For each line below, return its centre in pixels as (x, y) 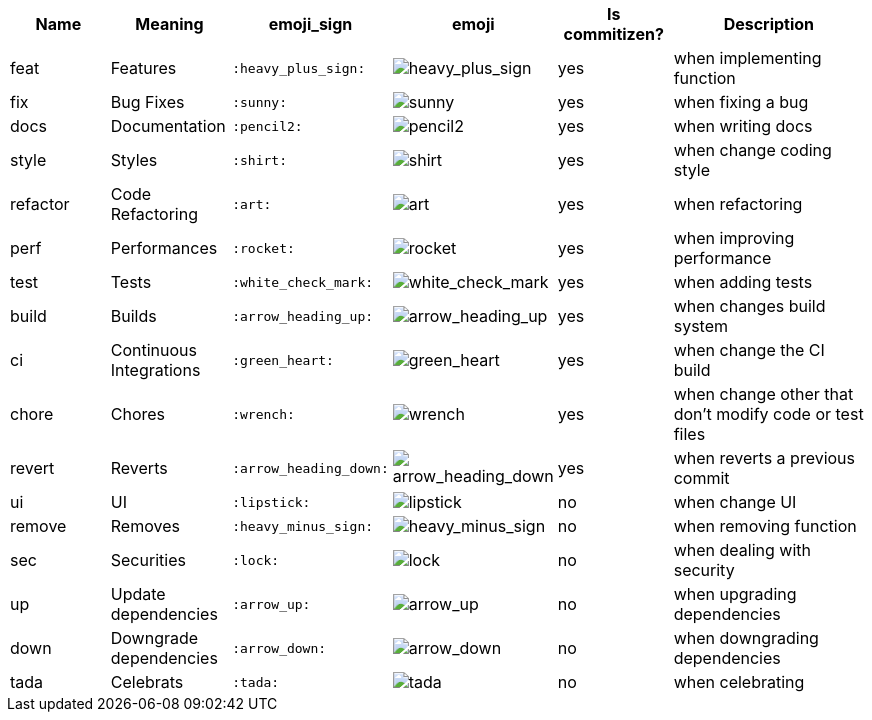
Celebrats (147, 682)
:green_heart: (283, 360)
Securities (148, 560)
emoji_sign (310, 24)
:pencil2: (267, 126)
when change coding (752, 150)
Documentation (168, 126)
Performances (164, 248)
